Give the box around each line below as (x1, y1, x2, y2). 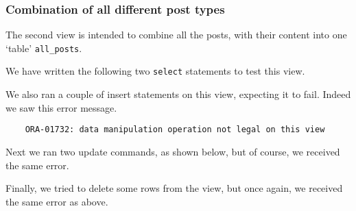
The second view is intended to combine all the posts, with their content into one (5, 27, 347, 42)
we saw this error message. (5, 100, 117, 114)
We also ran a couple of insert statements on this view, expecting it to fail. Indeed (5, 87, 351, 101)
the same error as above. (5, 194, 108, 208)
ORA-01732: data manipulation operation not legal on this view (25, 125, 325, 135)
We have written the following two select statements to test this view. (5, 64, 305, 78)
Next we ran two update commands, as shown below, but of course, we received (5, 144, 340, 158)
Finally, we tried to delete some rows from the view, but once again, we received (5, 181, 343, 195)
